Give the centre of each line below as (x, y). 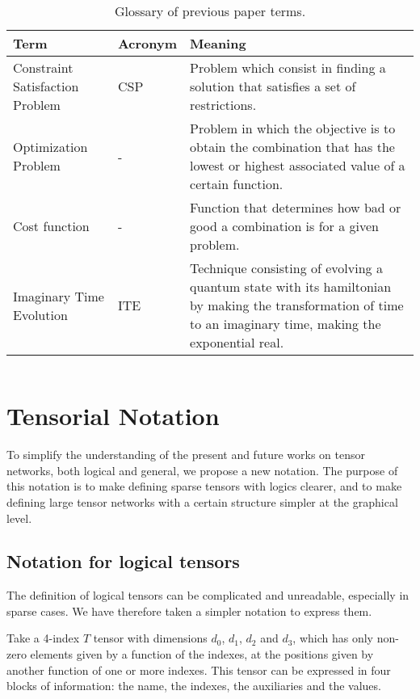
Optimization (50, 147)
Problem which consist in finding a (288, 67)
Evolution (40, 314)
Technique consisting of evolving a (286, 268)
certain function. (237, 184)
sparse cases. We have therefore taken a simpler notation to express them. (189, 611)
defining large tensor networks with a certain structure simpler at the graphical (202, 501)
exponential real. (237, 342)
